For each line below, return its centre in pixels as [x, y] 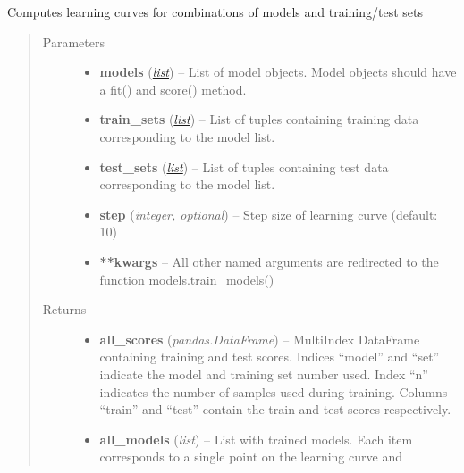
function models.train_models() [187, 279]
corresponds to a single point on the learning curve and [251, 456]
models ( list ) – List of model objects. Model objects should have [278, 72]
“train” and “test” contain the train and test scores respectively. [275, 409]
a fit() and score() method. [173, 89]
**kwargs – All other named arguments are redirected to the [269, 261]
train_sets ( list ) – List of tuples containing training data [259, 119]
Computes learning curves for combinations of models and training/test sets [215, 12]
